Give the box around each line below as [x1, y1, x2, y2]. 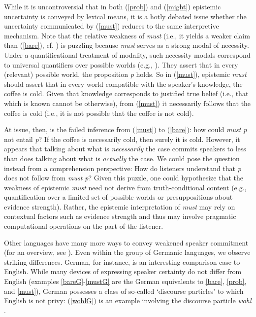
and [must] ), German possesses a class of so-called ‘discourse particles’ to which [4, 285, 244, 296]
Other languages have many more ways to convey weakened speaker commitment [4, 237, 249, 247]
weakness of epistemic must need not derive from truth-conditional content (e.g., [4, 182, 247, 192]
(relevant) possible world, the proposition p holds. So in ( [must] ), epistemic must [4, 69, 247, 79]
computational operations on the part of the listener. [4, 221, 163, 231]
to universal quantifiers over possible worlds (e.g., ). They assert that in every [4, 59, 238, 70]
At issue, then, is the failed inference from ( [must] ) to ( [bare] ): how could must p [4, 124, 247, 135]
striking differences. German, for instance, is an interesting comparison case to [4, 256, 240, 267]
